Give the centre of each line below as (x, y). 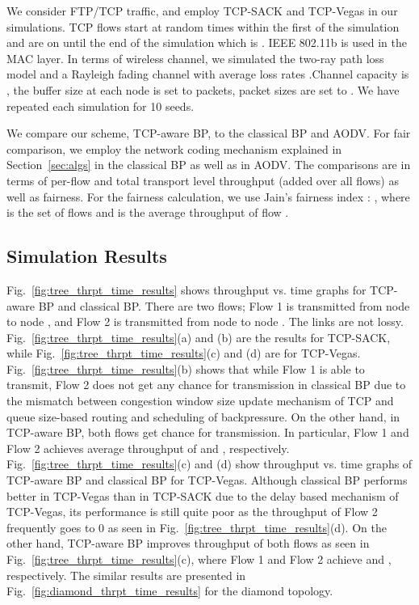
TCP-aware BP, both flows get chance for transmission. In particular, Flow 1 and (208, 432)
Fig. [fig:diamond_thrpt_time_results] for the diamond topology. (170, 591)
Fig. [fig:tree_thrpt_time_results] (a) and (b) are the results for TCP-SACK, (199, 337)
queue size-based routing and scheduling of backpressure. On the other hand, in (203, 416)
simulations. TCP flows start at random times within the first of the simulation (203, 26)
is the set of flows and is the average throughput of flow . (148, 212)
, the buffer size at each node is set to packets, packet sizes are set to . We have (203, 89)
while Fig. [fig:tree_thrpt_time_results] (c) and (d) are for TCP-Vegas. (184, 353)
